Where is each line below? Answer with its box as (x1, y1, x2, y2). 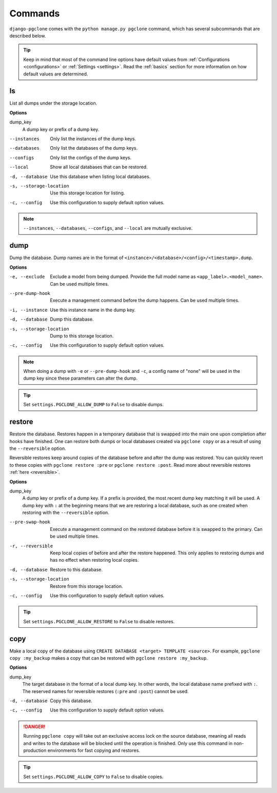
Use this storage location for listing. (50, 190, 125, 196)
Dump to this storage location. (50, 332, 114, 339)
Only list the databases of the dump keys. (50, 145, 138, 151)
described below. (9, 32, 46, 38)
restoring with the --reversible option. (22, 509, 110, 516)
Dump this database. (50, 316, 94, 323)
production (23, 747, 47, 754)
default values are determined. (23, 71, 88, 77)
